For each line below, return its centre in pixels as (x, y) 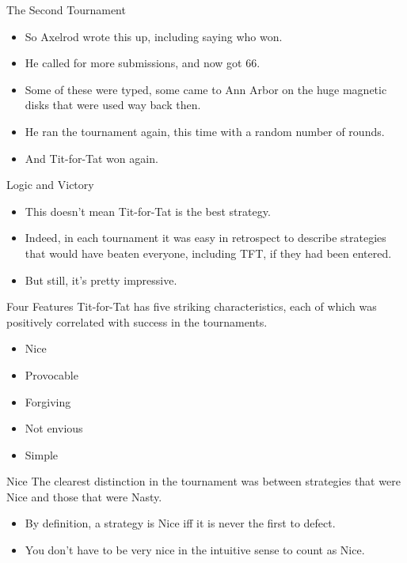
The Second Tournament (66, 9)
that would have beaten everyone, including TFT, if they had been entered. (208, 253)
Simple (42, 454)
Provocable (51, 374)
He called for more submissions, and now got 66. (143, 63)
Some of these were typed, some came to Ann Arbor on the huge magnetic (206, 89)
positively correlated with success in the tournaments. (137, 321)
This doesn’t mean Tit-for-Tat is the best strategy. (148, 211)
